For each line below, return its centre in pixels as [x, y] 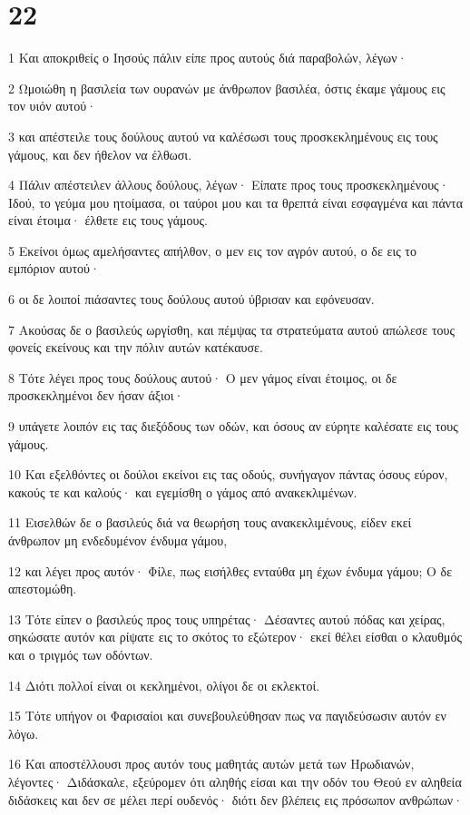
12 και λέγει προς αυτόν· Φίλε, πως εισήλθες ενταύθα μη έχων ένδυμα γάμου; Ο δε [230, 570]
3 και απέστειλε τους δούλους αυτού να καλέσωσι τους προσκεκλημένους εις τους [223, 136]
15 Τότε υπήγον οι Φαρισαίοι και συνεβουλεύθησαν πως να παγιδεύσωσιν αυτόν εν [227, 716]
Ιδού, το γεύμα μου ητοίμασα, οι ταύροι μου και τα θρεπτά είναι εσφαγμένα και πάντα [236, 202]
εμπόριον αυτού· [54, 268]
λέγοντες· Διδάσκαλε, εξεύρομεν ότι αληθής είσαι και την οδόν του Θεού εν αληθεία [235, 781]
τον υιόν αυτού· [53, 106]
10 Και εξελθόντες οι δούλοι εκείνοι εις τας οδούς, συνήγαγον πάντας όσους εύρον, [228, 474]
